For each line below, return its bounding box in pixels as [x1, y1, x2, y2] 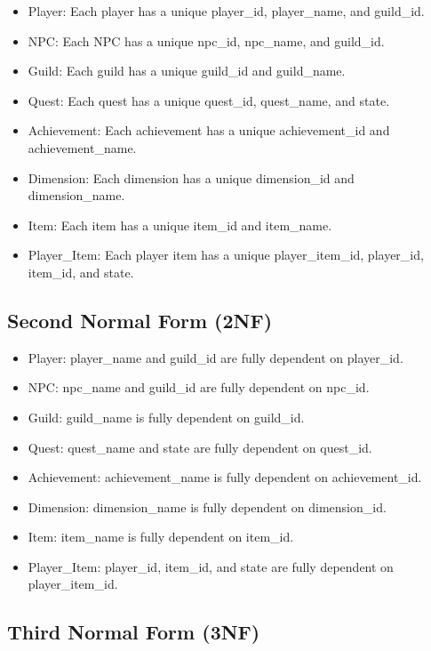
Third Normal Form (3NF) [7, 618, 260, 646]
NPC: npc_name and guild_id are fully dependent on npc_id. [28, 378, 370, 397]
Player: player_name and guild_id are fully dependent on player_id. [28, 348, 403, 366]
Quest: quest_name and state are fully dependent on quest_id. [28, 438, 372, 456]
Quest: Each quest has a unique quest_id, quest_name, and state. [28, 91, 390, 109]
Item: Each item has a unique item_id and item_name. [28, 215, 332, 234]
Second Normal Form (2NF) [7, 306, 273, 334]
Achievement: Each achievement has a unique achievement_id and [28, 121, 390, 140]
